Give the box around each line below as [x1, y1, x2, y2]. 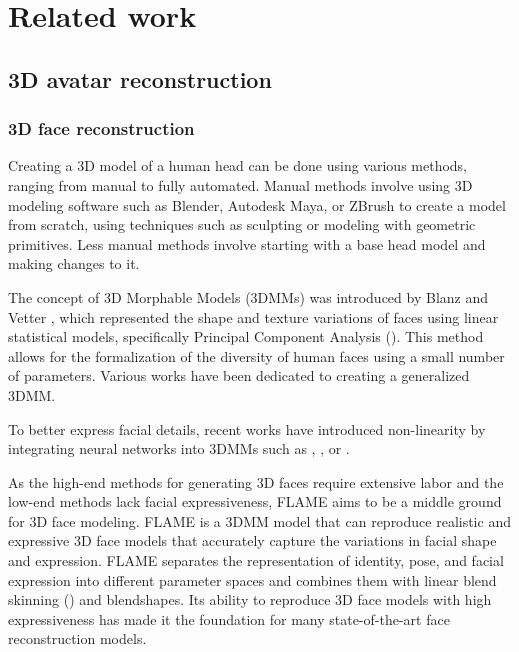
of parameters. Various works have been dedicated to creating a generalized [8, 365, 470, 386]
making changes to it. [8, 253, 140, 274]
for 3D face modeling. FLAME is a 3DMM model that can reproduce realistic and [8, 510, 511, 531]
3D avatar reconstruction [8, 63, 272, 94]
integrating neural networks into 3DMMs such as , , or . [8, 438, 350, 459]
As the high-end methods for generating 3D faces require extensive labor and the [8, 471, 504, 492]
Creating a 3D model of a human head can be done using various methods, [8, 155, 468, 176]
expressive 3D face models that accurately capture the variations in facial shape [8, 530, 497, 551]
